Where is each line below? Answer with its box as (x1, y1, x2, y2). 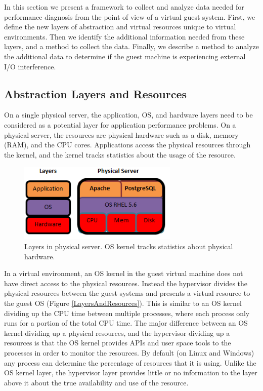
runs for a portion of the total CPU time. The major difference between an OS (4, 318, 248, 328)
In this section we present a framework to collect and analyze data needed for (4, 2, 244, 12)
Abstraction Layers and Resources (4, 86, 187, 101)
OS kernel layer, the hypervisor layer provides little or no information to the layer (4, 367, 257, 378)
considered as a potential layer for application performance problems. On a (4, 119, 236, 130)
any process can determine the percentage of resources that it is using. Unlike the (4, 357, 256, 368)
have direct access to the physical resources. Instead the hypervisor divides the (4, 278, 248, 288)
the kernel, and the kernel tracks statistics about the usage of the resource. (4, 149, 236, 160)
